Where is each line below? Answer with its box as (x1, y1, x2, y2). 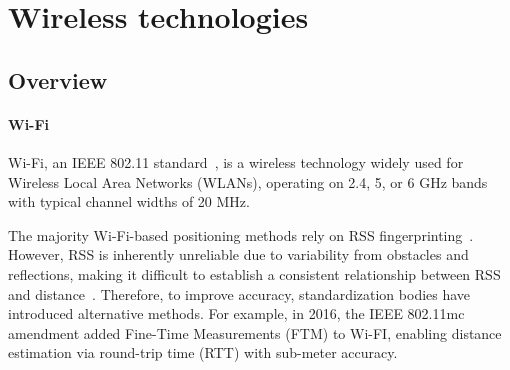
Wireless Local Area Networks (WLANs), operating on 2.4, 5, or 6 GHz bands (8, 171, 488, 192)
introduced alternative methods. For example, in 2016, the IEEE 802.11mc (8, 303, 465, 324)
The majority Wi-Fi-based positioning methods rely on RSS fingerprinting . (8, 224, 474, 245)
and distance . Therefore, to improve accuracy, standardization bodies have (8, 283, 471, 304)
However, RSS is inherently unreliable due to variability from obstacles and (8, 244, 469, 265)
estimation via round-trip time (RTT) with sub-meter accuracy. (8, 342, 398, 363)
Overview (8, 64, 108, 95)
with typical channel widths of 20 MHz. (8, 191, 250, 212)
